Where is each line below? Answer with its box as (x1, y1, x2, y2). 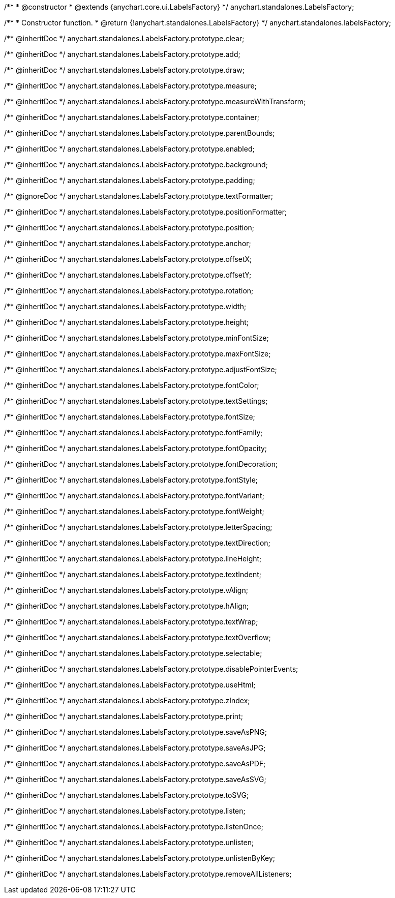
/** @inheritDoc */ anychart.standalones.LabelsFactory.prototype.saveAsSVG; (4, 775, 266, 784)
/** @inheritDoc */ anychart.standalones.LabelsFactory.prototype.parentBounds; (4, 129, 275, 137)
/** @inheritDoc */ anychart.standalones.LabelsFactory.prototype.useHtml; (4, 680, 256, 689)
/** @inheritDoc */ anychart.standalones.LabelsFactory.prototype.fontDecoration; (4, 460, 278, 468)
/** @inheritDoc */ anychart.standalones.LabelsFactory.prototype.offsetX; (4, 255, 252, 263)
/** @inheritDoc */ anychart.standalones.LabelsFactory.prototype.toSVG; (4, 791, 249, 799)
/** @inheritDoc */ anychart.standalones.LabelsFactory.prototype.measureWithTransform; (4, 97, 306, 106)
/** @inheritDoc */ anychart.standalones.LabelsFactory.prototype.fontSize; (4, 412, 255, 421)
